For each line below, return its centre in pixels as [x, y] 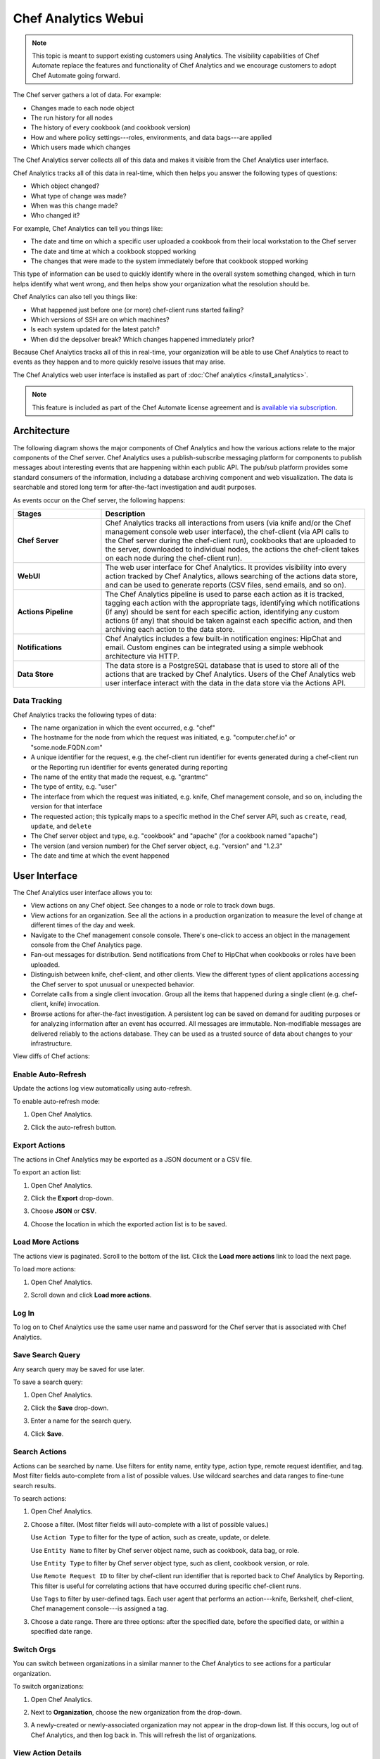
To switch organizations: [49, 1687]
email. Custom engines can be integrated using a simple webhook [214, 647]
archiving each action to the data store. [170, 629]
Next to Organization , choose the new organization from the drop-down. [136, 1712]
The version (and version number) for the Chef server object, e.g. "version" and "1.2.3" [157, 846]
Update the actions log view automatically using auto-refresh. [102, 1088]
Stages [30, 514]
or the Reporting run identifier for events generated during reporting [129, 767]
